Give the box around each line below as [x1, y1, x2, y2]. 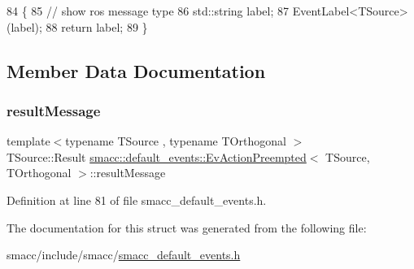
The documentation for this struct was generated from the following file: [7, 219, 367, 236]
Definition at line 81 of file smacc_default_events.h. [7, 191, 267, 208]
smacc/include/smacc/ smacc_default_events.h [7, 246, 241, 263]
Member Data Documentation [7, 58, 266, 83]
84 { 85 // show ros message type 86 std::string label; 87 [7, 2, 290, 19]
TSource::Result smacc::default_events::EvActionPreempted [7, 148, 307, 165]
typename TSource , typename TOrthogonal [65, 132, 286, 150]
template [7, 132, 50, 150]
